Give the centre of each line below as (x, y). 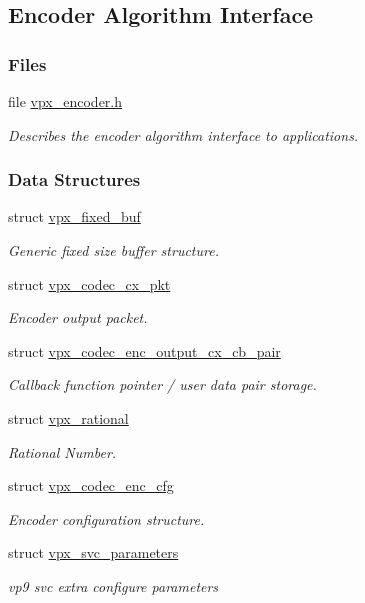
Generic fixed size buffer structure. (113, 250)
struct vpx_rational (68, 417)
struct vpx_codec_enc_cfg (91, 485)
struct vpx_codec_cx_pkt (89, 283)
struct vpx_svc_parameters (93, 552)
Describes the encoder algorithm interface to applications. (183, 134)
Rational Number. (62, 451)
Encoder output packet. (78, 317)
